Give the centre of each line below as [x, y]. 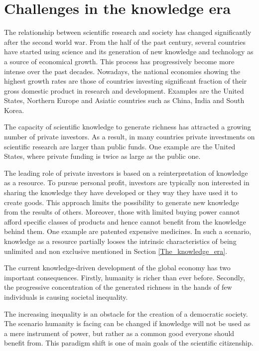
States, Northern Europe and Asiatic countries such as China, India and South [124, 100]
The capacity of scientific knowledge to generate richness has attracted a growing [128, 127]
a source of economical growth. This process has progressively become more [119, 61]
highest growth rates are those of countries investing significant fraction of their [126, 81]
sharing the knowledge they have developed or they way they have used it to [121, 192]
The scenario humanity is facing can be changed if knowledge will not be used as [127, 323]
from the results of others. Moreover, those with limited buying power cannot [122, 212]
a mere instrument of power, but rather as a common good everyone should [119, 333]
